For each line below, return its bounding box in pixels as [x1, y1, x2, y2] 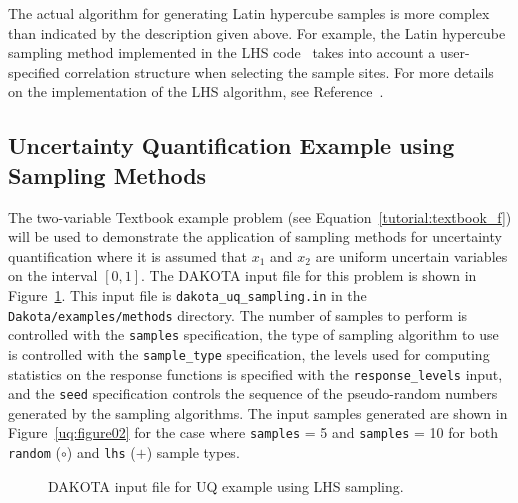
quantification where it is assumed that [8, 245, 248, 266]
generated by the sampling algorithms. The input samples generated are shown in [8, 402, 508, 423]
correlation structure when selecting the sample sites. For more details [64, 61, 494, 82]
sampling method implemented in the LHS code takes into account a [8, 42, 436, 63]
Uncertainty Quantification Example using [8, 130, 455, 161]
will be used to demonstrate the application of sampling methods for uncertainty [8, 226, 502, 247]
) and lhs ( [66, 442, 136, 463]
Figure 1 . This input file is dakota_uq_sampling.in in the [8, 284, 367, 305]
